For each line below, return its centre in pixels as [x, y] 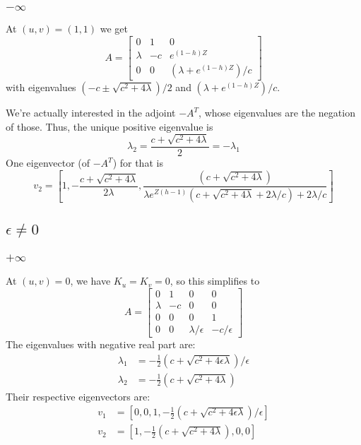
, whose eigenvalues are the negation [277, 113]
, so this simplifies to [215, 281]
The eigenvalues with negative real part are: [101, 344]
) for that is [138, 163]
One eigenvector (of [48, 163]
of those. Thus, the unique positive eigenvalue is [110, 126]
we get [114, 29]
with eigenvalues [41, 87]
